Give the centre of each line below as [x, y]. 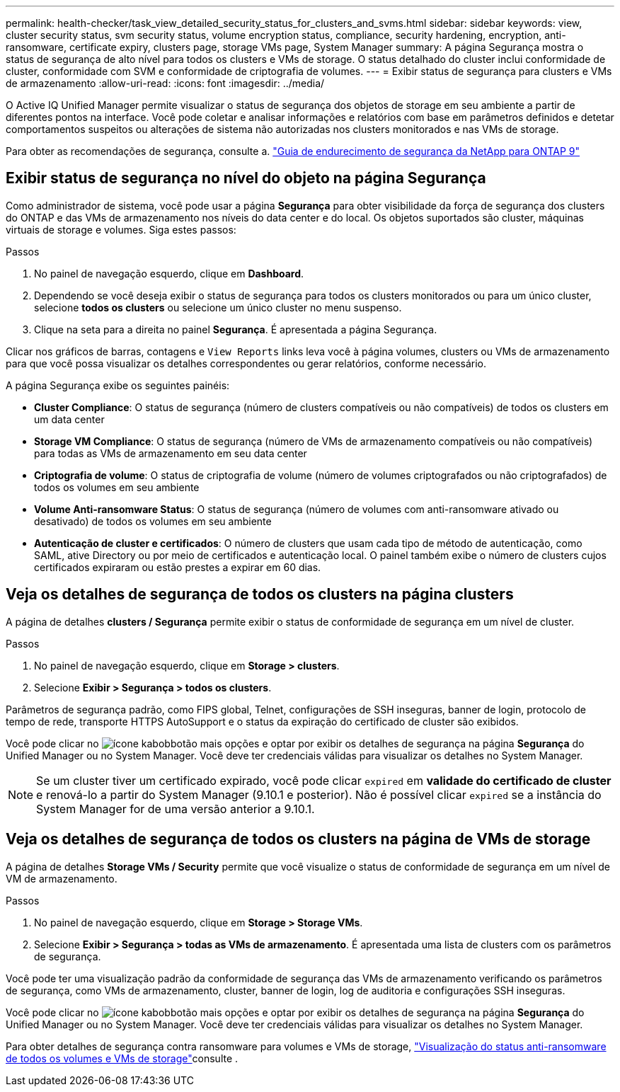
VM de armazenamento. [62, 878]
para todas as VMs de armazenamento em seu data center [171, 453]
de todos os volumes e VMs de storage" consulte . [122, 1058]
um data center [69, 419]
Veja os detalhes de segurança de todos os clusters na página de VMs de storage [298, 839]
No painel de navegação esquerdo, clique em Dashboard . [169, 273]
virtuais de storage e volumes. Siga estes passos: [121, 229]
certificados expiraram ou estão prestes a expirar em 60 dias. [178, 567]
